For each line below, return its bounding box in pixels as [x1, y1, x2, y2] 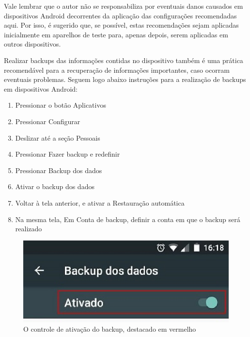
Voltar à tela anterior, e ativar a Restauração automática [15, 197, 185, 208]
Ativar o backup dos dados [15, 181, 94, 192]
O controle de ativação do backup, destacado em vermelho [23, 324, 196, 334]
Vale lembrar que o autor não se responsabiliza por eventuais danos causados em [4, 1, 243, 11]
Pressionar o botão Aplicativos [15, 100, 106, 110]
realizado [15, 224, 42, 234]
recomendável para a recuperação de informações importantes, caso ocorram [4, 64, 230, 75]
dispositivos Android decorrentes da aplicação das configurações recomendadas [4, 10, 237, 20]
